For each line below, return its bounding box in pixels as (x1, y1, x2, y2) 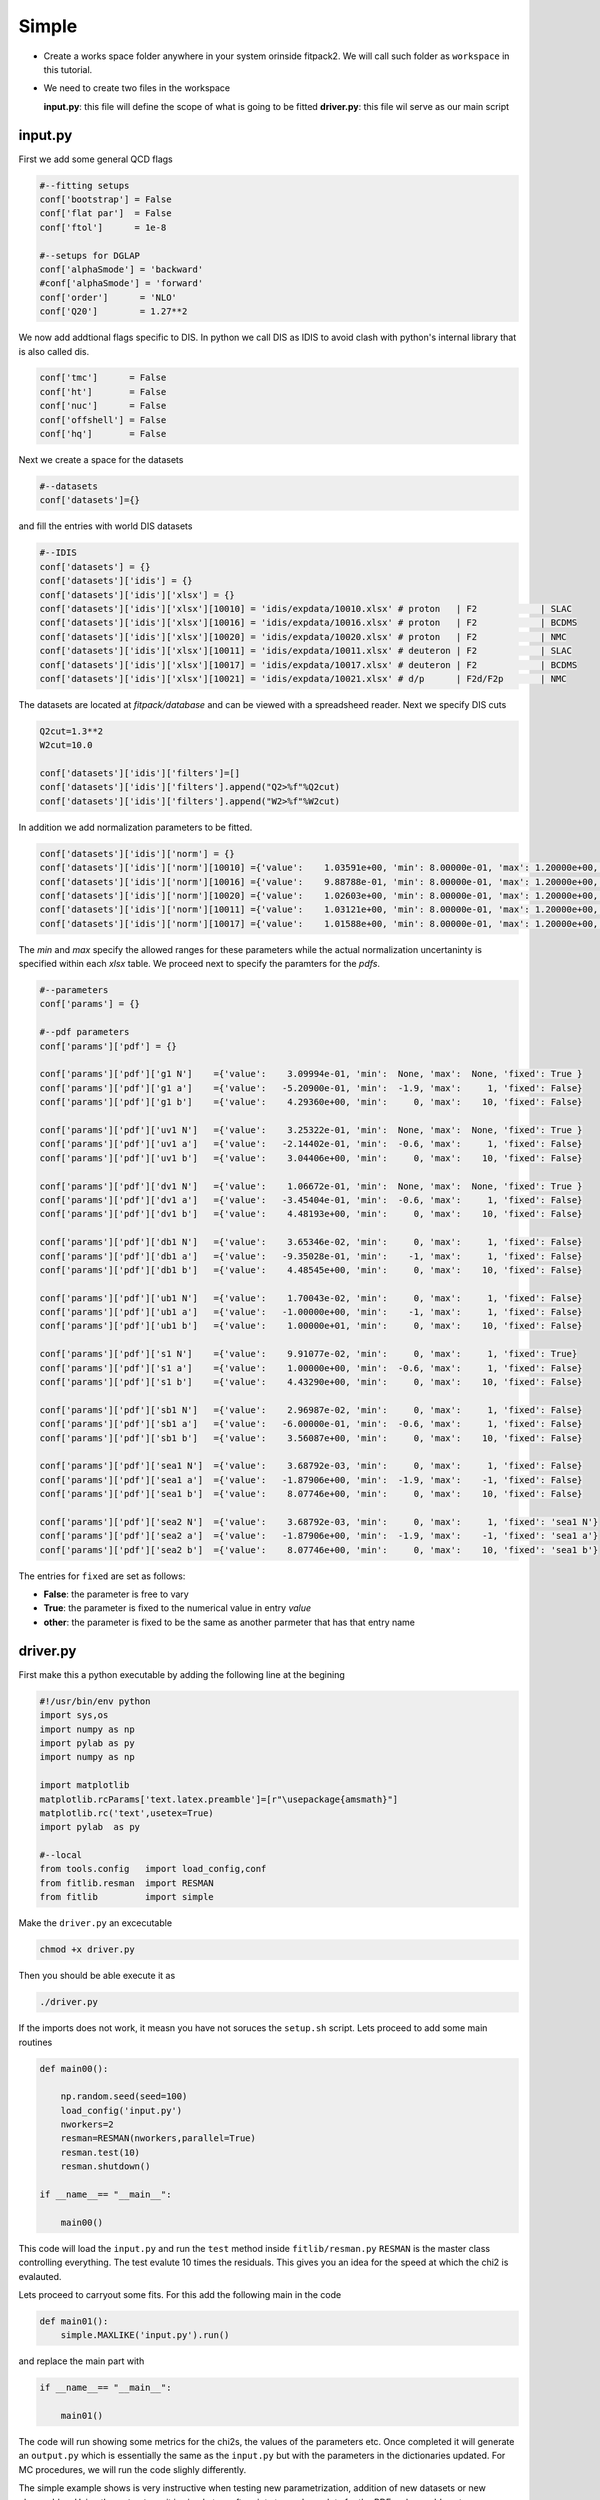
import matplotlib (39, 1780, 130, 1791)
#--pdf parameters (39, 1026, 130, 1038)
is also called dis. (18, 345, 90, 357)
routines (18, 2036, 53, 2048)
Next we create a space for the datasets (18, 454, 184, 466)
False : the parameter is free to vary (43, 1588, 189, 1600)
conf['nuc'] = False (39, 400, 167, 412)
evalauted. (18, 2270, 62, 2282)
